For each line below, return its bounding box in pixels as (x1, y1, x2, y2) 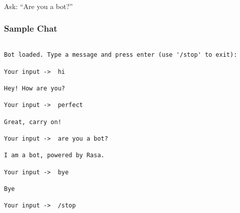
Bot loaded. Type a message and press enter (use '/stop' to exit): (4, 51, 237, 59)
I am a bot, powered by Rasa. (4, 152, 105, 159)
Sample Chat (4, 22, 58, 35)
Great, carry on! (4, 118, 62, 126)
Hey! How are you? (4, 85, 65, 92)
